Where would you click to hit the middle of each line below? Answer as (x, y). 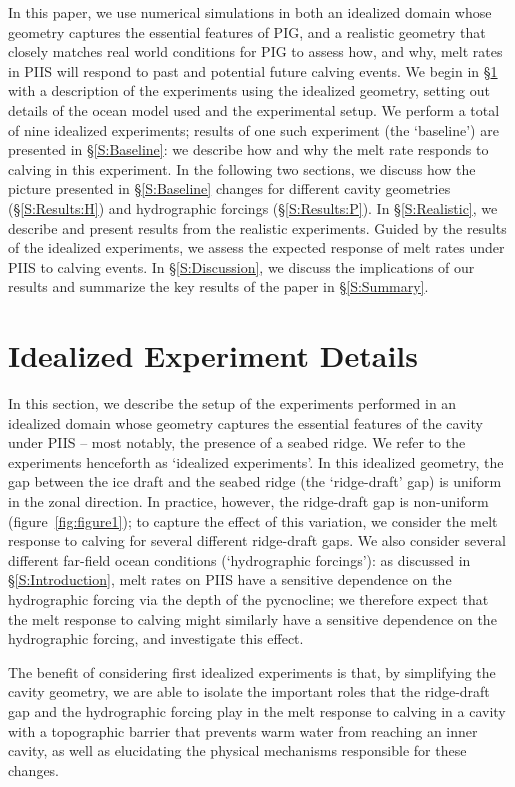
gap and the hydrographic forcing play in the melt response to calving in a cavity (257, 710)
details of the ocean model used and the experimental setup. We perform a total (254, 109)
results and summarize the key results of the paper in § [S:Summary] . (218, 286)
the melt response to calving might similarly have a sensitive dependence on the (252, 618)
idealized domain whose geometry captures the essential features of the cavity (245, 422)
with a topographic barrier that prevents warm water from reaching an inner (243, 730)
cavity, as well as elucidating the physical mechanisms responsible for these (237, 750)
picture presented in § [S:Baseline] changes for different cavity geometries (229, 188)
